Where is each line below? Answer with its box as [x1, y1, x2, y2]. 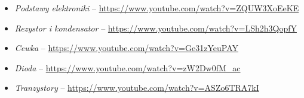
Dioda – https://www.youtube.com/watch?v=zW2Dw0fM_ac [14, 61, 241, 74]
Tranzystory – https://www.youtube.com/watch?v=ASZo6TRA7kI [14, 81, 259, 94]
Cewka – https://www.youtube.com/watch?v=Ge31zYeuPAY [14, 42, 238, 54]
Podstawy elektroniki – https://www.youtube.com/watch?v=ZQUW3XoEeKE [14, 2, 299, 14]
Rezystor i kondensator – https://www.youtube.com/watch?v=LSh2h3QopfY [14, 21, 297, 34]
